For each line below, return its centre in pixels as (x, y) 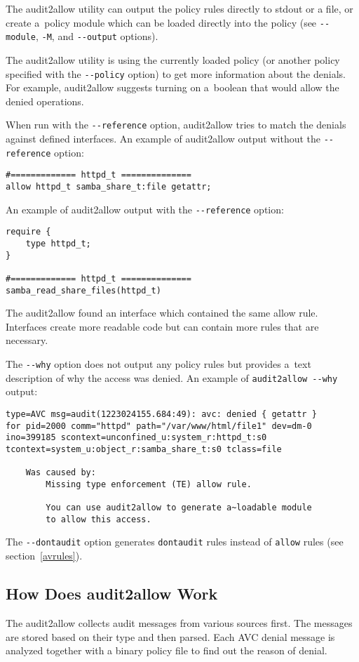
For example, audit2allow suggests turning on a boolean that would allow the (172, 87)
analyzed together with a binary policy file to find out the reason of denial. (167, 650)
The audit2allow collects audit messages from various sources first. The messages (179, 622)
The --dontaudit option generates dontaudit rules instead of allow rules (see (175, 542)
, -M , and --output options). (97, 36)
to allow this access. (99, 519)
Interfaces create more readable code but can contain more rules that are (162, 326)
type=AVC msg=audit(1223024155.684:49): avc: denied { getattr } (161, 414)
